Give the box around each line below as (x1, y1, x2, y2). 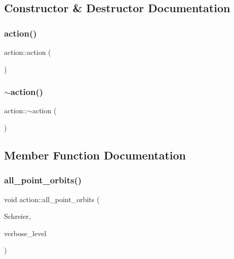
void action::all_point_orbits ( (4, 193, 100, 204)
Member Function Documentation (4, 147, 186, 163)
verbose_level (4, 228, 47, 238)
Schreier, (4, 211, 31, 221)
